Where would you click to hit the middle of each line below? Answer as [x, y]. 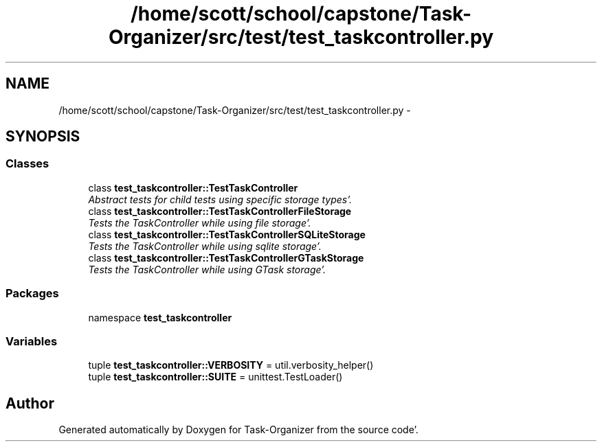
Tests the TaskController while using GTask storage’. [207, 269]
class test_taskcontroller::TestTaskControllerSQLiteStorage [227, 234]
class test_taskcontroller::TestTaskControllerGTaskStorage [226, 257]
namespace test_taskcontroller [160, 317]
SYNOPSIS [43, 137]
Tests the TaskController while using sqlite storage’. [205, 246]
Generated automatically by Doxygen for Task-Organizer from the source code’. [238, 430]
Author [30, 403]
